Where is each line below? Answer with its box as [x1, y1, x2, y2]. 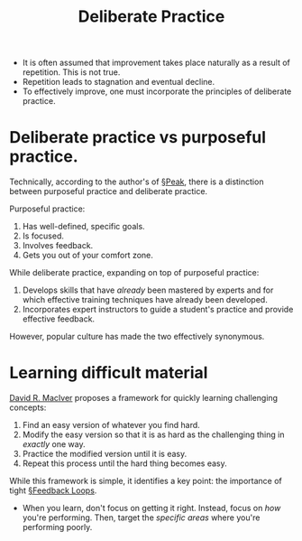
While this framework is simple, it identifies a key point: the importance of [9, 476, 282, 487]
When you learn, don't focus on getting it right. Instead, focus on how [22, 503, 281, 514]
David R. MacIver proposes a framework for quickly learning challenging [9, 393, 278, 404]
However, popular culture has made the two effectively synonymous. [9, 331, 265, 342]
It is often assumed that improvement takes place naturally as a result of [22, 57, 290, 69]
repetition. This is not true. [22, 67, 121, 78]
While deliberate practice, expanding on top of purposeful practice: [9, 267, 260, 278]
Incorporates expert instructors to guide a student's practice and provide [22, 304, 294, 315]
